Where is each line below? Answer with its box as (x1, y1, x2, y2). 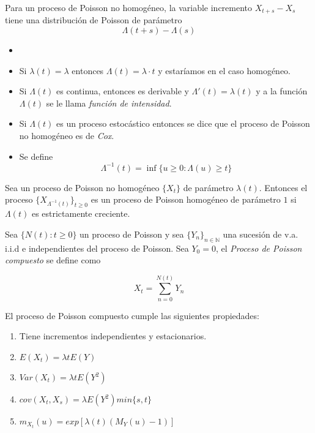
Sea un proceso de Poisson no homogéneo (5, 181, 160, 194)
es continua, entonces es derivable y (56, 85, 189, 97)
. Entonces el (259, 181, 308, 194)
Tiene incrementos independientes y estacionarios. (19, 329, 207, 342)
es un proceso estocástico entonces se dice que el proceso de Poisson (56, 117, 310, 130)
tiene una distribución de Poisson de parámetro (5, 13, 182, 26)
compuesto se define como (5, 254, 101, 266)
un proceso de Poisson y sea (80, 227, 184, 240)
